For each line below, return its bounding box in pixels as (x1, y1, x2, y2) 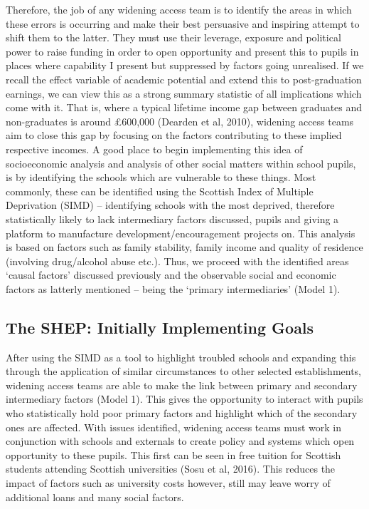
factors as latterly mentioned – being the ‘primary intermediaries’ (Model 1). (6, 281, 341, 296)
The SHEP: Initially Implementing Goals (6, 316, 314, 338)
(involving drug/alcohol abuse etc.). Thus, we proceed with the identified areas (6, 253, 349, 268)
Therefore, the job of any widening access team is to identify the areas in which (6, 2, 352, 16)
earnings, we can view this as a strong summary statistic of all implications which (6, 86, 362, 101)
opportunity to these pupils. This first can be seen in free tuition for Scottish (6, 447, 341, 462)
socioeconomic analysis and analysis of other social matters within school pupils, (6, 155, 356, 170)
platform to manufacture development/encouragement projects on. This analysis (6, 225, 355, 240)
